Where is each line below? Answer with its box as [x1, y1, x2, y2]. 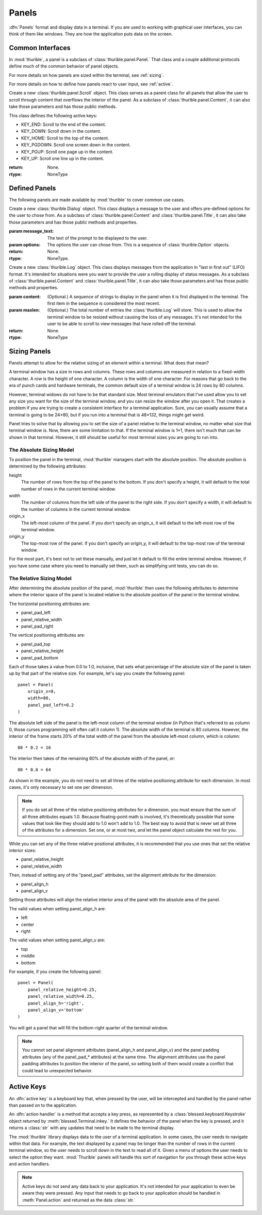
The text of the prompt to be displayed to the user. [47, 235, 148, 241]
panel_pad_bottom [21, 655, 58, 660]
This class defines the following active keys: [9, 112, 97, 119]
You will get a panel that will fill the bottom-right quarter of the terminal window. [9, 1024, 168, 1030]
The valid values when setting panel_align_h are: [9, 905, 106, 911]
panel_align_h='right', [27, 1000, 84, 1006]
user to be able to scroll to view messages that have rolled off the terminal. [47, 321, 196, 327]
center [21, 921, 34, 927]
